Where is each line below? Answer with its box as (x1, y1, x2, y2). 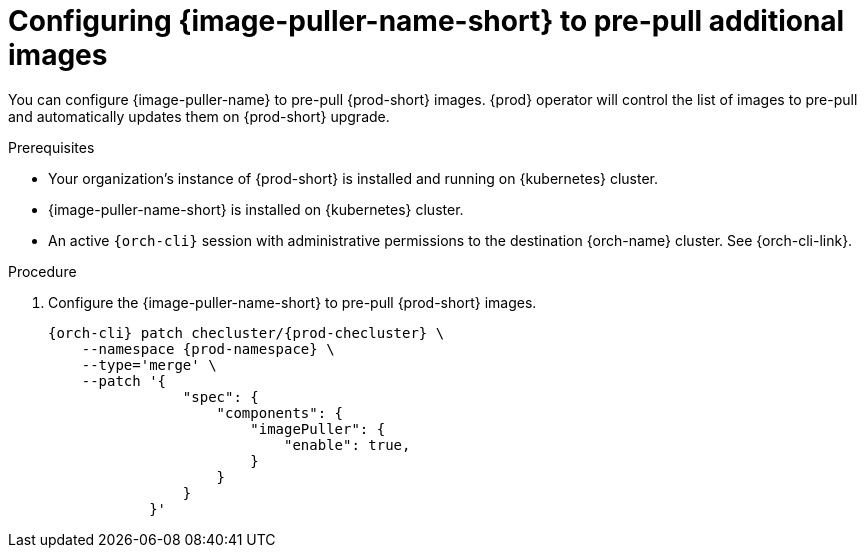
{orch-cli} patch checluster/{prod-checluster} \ (48, 324, 445, 341)
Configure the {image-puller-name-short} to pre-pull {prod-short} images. (48, 293, 537, 311)
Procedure (8, 262, 77, 280)
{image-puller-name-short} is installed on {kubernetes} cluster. (48, 200, 464, 218)
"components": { (216, 404, 344, 421)
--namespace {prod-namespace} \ (81, 340, 335, 357)
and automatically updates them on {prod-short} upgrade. (8, 107, 390, 125)
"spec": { (182, 388, 259, 405)
